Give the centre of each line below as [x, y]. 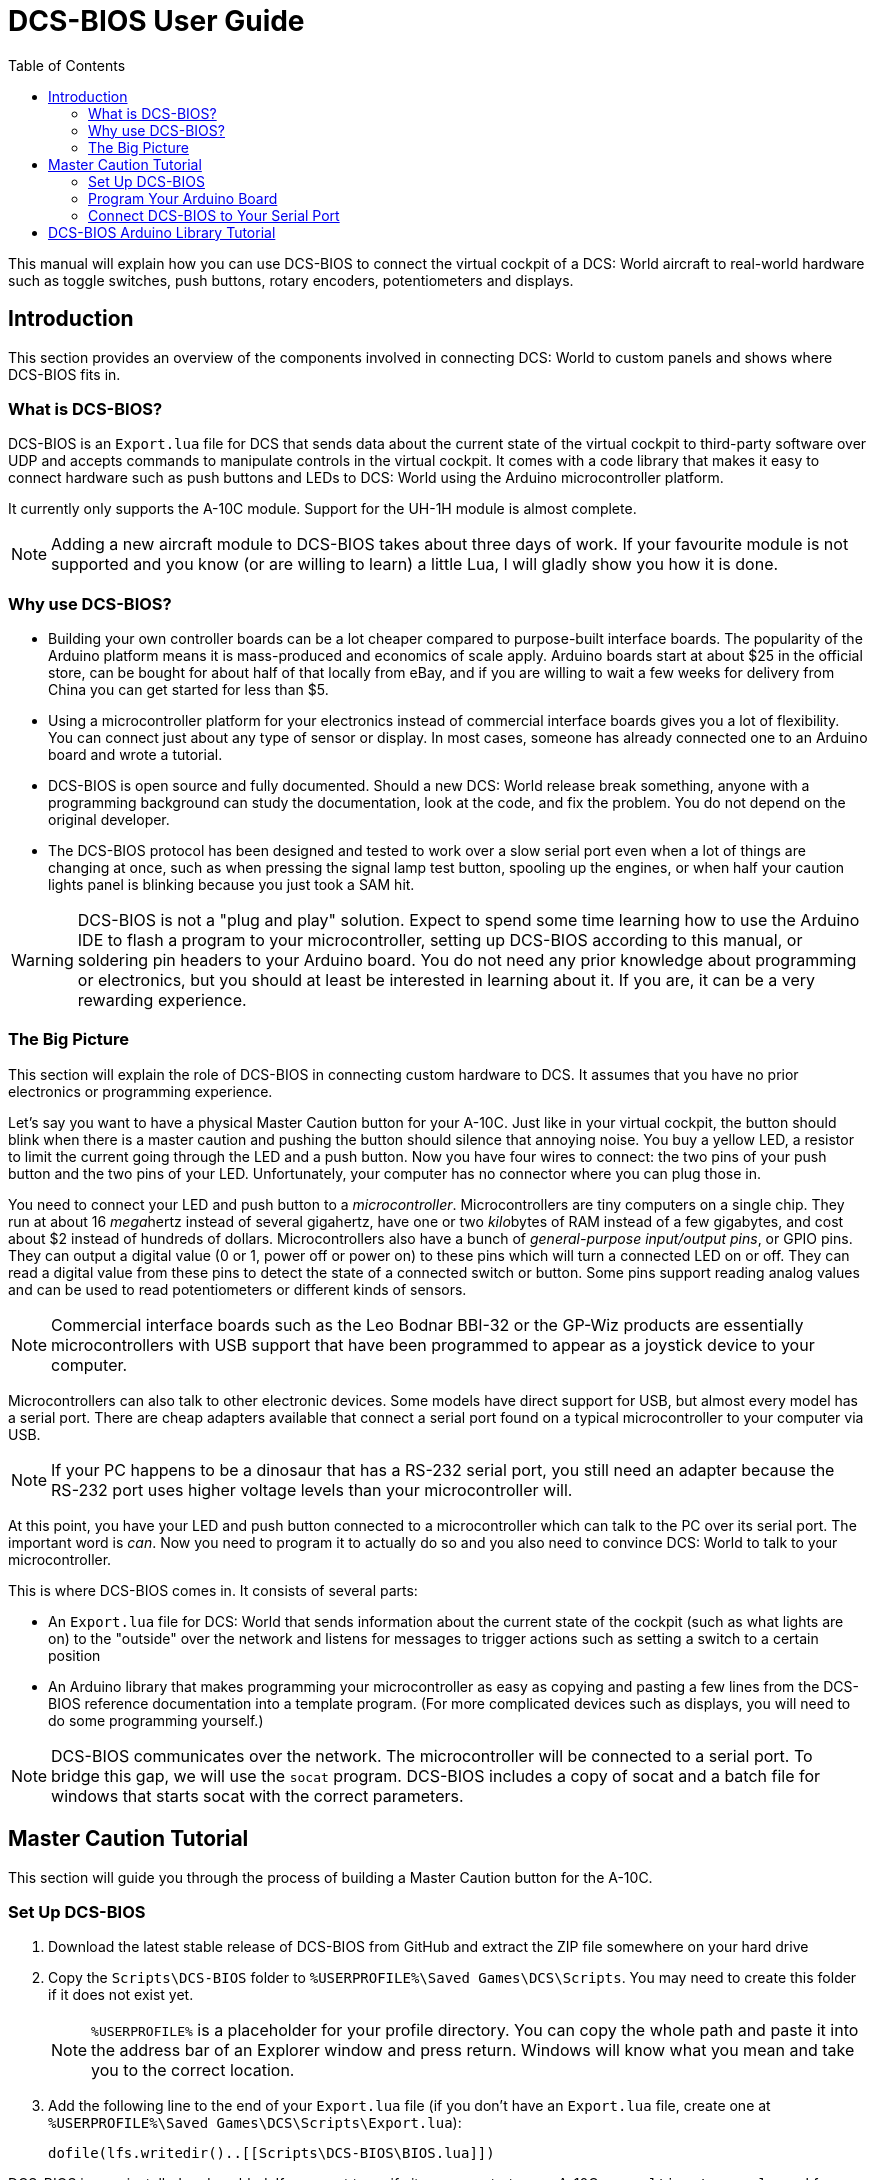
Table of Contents [67, 65]
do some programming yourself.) [156, 1720]
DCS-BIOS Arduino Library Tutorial [162, 232]
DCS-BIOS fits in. [64, 374]
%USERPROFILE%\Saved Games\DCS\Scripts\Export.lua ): [255, 2123]
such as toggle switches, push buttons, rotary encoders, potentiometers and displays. [291, 280]
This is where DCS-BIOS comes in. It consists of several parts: [213, 1590]
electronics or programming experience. [140, 1091]
